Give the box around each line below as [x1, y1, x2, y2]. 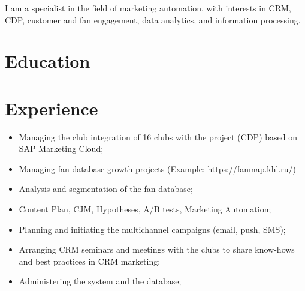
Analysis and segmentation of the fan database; [19, 182, 193, 195]
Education [5, 49, 90, 73]
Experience [5, 95, 98, 120]
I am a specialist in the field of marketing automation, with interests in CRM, [5, 2, 291, 14]
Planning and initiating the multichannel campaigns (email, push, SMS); [19, 223, 286, 235]
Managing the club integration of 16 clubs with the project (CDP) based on [19, 130, 298, 143]
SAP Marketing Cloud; [19, 142, 104, 155]
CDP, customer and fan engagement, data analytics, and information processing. [5, 13, 301, 26]
